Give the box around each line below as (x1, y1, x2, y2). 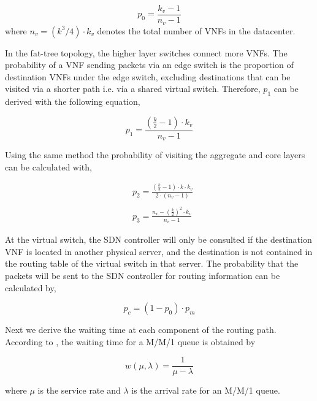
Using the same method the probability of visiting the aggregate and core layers (5, 148, 305, 161)
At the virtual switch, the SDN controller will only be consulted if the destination (5, 233, 312, 246)
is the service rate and (37, 384, 121, 397)
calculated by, (5, 281, 56, 294)
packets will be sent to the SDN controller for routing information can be (5, 269, 280, 281)
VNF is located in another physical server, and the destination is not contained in (5, 245, 313, 258)
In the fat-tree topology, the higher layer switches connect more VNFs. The (5, 46, 288, 59)
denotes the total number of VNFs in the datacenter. (97, 24, 296, 37)
